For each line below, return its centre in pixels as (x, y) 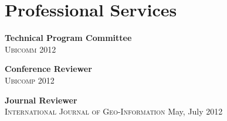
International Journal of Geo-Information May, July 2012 (114, 111)
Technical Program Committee (68, 38)
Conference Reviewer (48, 69)
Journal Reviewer (41, 100)
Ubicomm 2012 (31, 49)
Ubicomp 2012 (30, 80)
